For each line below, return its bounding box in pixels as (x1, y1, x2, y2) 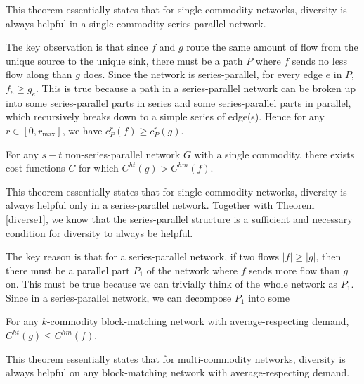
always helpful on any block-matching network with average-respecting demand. (6, 365, 350, 380)
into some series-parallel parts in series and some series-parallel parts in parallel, (6, 95, 351, 110)
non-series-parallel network (65, 146, 181, 161)
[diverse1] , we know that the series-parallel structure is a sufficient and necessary (6, 211, 353, 226)
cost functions (6, 160, 65, 175)
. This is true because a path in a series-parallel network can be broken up (35, 80, 356, 95)
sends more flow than (249, 262, 340, 277)
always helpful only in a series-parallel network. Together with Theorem (6, 198, 315, 212)
